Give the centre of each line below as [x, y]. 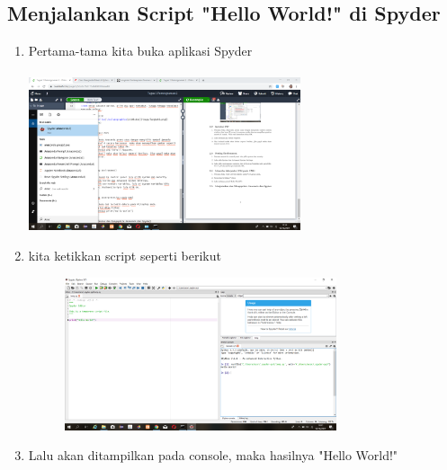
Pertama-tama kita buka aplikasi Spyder [140, 51]
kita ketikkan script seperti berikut [125, 256]
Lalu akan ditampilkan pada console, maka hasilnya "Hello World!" [213, 455]
